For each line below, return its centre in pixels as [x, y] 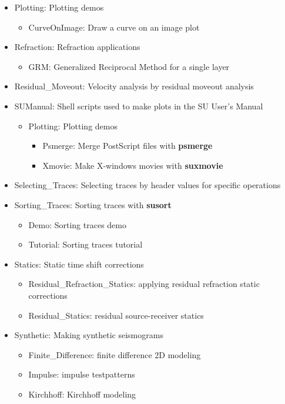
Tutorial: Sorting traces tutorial [85, 244]
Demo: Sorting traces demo [77, 224]
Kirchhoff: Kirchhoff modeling [82, 394]
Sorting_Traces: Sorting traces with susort [93, 204]
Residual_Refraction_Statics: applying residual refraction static [144, 284]
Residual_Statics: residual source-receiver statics [116, 315]
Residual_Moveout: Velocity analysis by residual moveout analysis [134, 86]
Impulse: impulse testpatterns [82, 374]
